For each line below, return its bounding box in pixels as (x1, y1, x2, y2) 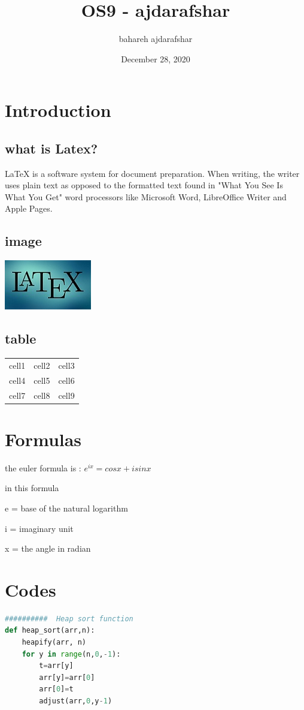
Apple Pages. (5, 202, 53, 215)
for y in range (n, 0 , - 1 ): (22, 649, 121, 658)
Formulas (5, 426, 82, 451)
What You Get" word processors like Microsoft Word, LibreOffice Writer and (5, 190, 287, 203)
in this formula (5, 482, 59, 494)
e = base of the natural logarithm (5, 501, 128, 514)
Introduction (5, 98, 111, 122)
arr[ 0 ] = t (39, 685, 74, 694)
